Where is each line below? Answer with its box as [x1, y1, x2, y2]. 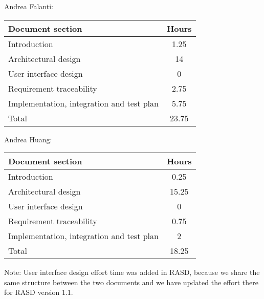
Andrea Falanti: [4, 1, 53, 11]
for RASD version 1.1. [4, 287, 73, 297]
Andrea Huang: [4, 134, 52, 144]
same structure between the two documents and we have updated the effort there [4, 276, 258, 287]
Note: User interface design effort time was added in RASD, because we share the [4, 267, 260, 277]
